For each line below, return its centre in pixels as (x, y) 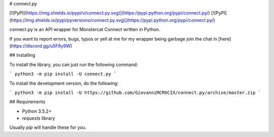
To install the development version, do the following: (64, 83)
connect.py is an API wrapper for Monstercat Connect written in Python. (85, 29)
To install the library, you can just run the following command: (74, 64)
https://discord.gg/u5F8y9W (41, 46)
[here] (225, 39)
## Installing (22, 55)
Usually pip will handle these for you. (48, 127)
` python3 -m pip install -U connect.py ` (63, 74)
